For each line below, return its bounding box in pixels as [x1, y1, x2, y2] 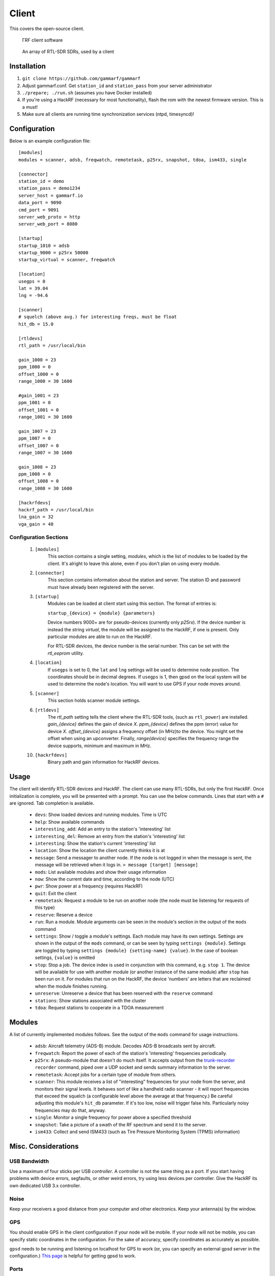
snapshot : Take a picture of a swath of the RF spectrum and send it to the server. [35, 1121, 207, 1127]
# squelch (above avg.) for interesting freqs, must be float [18, 314, 177, 320]
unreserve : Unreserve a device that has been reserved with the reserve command [35, 990, 213, 996]
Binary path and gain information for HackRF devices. [47, 759, 160, 765]
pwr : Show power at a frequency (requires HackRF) [35, 883, 143, 889]
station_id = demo [18, 179, 65, 184]
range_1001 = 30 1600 [18, 414, 72, 420]
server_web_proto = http [18, 214, 80, 219]
